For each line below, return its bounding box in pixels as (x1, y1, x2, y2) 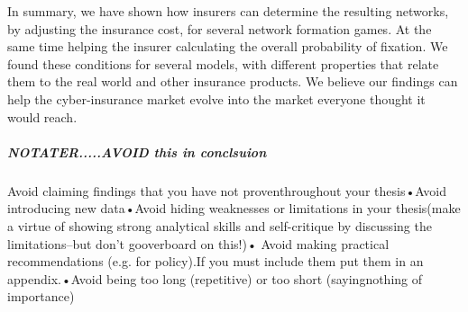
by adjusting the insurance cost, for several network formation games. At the (7, 19, 432, 38)
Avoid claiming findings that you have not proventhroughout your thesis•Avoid (7, 181, 446, 200)
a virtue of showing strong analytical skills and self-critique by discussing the (7, 216, 432, 235)
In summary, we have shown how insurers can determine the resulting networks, (7, 2, 449, 20)
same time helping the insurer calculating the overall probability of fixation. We (7, 37, 448, 56)
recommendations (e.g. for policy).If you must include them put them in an (7, 252, 424, 271)
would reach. (7, 107, 78, 126)
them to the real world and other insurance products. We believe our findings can (7, 72, 458, 91)
